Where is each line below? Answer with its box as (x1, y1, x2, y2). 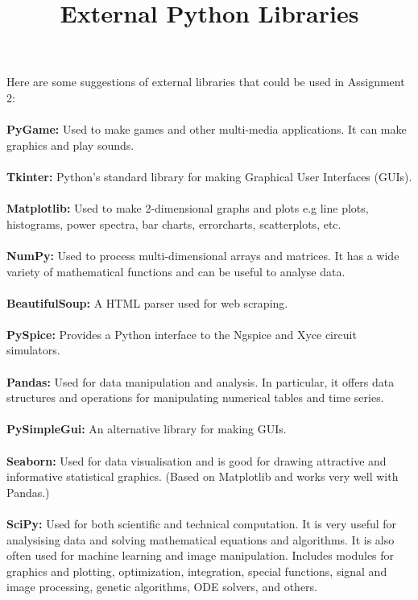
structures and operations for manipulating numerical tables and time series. (6, 389, 384, 406)
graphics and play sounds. (6, 136, 135, 153)
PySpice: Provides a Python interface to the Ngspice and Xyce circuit (6, 325, 357, 342)
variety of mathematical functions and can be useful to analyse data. (6, 263, 346, 279)
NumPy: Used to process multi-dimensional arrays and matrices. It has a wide (6, 246, 399, 263)
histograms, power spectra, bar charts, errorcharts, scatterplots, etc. (6, 215, 341, 232)
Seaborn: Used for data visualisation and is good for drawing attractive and (6, 452, 387, 469)
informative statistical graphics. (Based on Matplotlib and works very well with (6, 468, 399, 485)
